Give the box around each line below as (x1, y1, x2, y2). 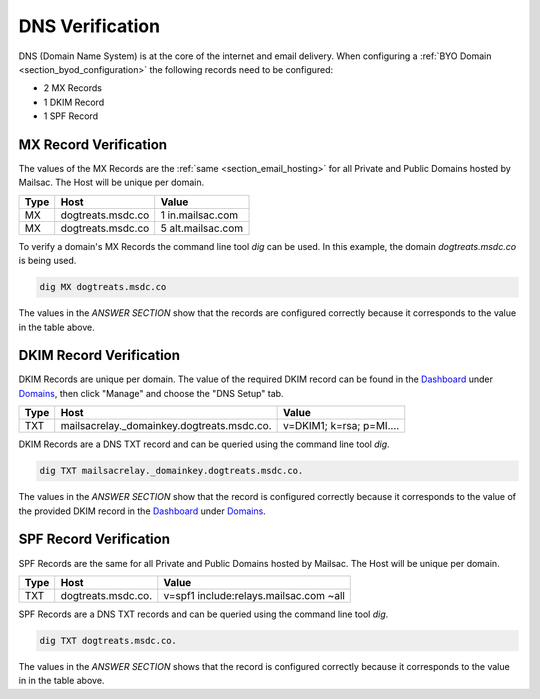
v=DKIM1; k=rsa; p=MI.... (283, 419, 400, 433)
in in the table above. (18, 675, 105, 687)
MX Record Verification (18, 136, 168, 153)
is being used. (18, 255, 77, 267)
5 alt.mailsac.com (160, 221, 244, 235)
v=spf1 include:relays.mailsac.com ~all (163, 588, 345, 602)
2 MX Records (43, 82, 102, 94)
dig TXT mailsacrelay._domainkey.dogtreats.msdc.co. (39, 465, 304, 477)
